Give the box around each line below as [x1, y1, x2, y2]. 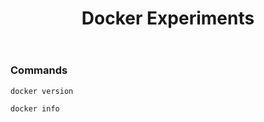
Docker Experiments [81, 7, 255, 30]
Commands [10, 63, 68, 77]
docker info [10, 103, 60, 114]
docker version [10, 86, 74, 96]
